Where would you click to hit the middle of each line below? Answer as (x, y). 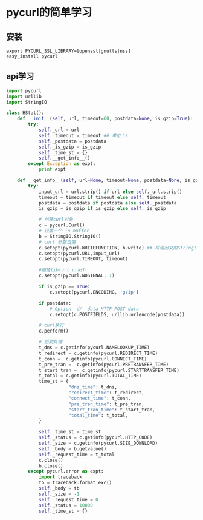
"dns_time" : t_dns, (93, 387)
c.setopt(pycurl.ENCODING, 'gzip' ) (94, 292)
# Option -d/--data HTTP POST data (94, 309)
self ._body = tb (59, 488)
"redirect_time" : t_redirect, (107, 393)
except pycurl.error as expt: (66, 471)
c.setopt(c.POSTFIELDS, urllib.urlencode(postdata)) (117, 314)
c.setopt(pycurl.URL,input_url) (79, 253)
